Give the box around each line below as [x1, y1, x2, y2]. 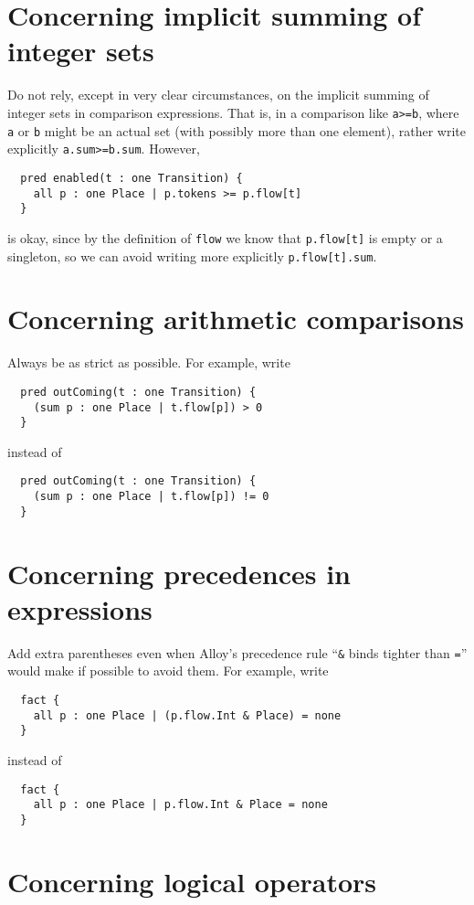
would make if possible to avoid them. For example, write [7, 661, 329, 680]
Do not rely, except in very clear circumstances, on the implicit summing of [7, 85, 429, 104]
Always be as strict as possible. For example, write [7, 353, 290, 372]
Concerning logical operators [7, 862, 376, 900]
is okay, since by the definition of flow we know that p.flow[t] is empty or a [7, 228, 443, 247]
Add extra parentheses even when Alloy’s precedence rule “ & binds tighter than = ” [7, 643, 468, 662]
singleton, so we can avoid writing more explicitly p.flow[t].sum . [7, 246, 377, 265]
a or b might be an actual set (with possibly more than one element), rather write [7, 121, 467, 140]
